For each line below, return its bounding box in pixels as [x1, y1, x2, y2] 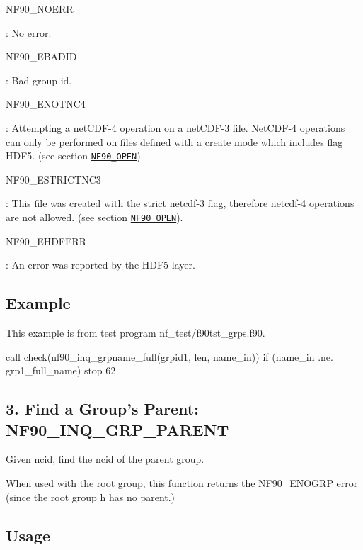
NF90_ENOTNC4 [6, 96, 86, 111]
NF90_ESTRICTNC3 [6, 172, 101, 186]
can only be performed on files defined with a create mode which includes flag [6, 134, 343, 149]
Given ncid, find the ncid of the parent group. [6, 451, 204, 466]
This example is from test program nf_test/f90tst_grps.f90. [6, 325, 265, 340]
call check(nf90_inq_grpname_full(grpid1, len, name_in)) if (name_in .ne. [6, 349, 333, 364]
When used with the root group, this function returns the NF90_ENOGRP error [6, 476, 358, 490]
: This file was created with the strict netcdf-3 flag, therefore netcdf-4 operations [6, 196, 355, 211]
